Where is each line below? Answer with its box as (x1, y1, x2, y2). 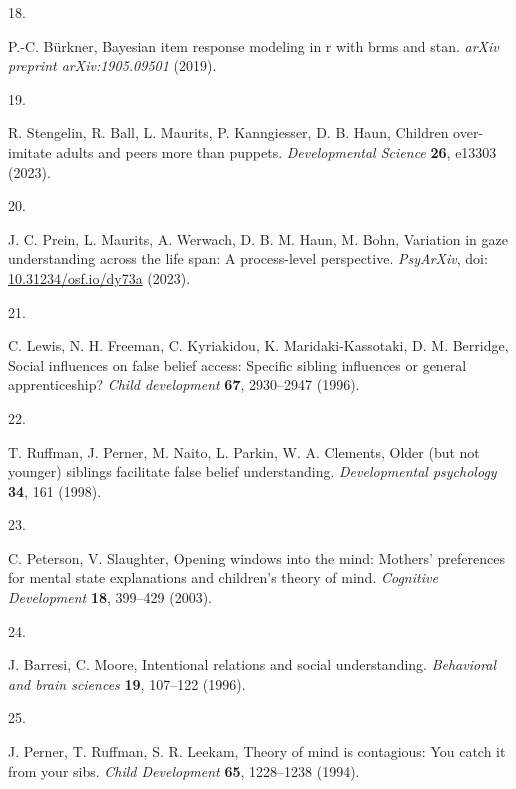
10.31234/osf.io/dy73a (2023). (8, 267, 191, 288)
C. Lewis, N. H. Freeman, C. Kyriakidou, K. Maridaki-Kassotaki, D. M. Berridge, (8, 335, 509, 356)
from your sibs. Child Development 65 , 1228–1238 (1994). (8, 760, 360, 781)
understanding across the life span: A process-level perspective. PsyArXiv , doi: (8, 248, 488, 269)
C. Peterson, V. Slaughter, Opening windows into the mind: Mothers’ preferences (8, 547, 505, 568)
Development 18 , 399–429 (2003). (8, 587, 212, 608)
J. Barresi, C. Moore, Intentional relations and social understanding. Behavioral (8, 654, 497, 675)
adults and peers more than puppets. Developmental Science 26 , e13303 (56, 141, 497, 162)
